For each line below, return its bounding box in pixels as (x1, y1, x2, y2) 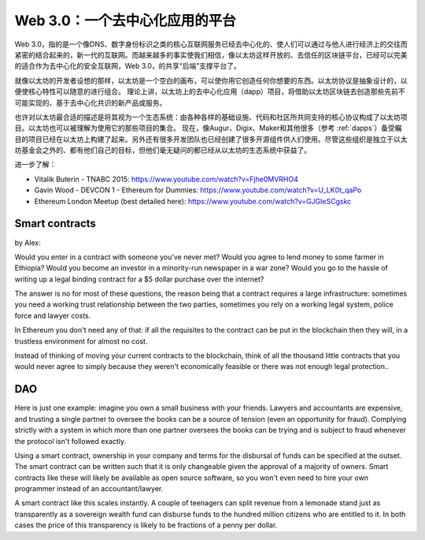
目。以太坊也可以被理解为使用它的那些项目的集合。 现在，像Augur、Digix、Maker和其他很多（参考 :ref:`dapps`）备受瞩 (14, 123, 402, 133)
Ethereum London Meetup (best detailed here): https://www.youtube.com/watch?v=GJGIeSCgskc (34, 196, 352, 206)
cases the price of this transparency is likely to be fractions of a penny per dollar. (14, 520, 278, 530)
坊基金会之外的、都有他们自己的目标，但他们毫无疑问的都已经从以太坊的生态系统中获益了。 (14, 146, 311, 155)
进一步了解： (14, 160, 57, 169)
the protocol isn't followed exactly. (14, 436, 126, 445)
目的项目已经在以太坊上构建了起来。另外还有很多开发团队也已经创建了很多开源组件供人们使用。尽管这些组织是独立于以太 (14, 134, 408, 143)
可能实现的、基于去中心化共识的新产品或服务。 (14, 98, 167, 107)
